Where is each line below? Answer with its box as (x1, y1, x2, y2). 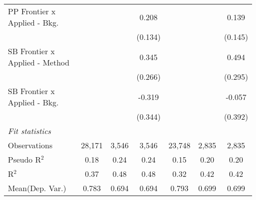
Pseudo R (8, 154, 41, 165)
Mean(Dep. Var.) (8, 182, 66, 194)
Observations (8, 139, 53, 151)
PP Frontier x (8, 5, 56, 17)
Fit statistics (8, 125, 51, 136)
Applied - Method (8, 57, 69, 68)
